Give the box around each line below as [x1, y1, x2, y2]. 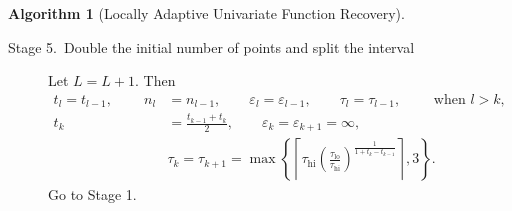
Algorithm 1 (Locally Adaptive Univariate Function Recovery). [8, 3, 405, 23]
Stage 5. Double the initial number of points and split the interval [8, 36, 415, 57]
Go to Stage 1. [48, 183, 137, 204]
